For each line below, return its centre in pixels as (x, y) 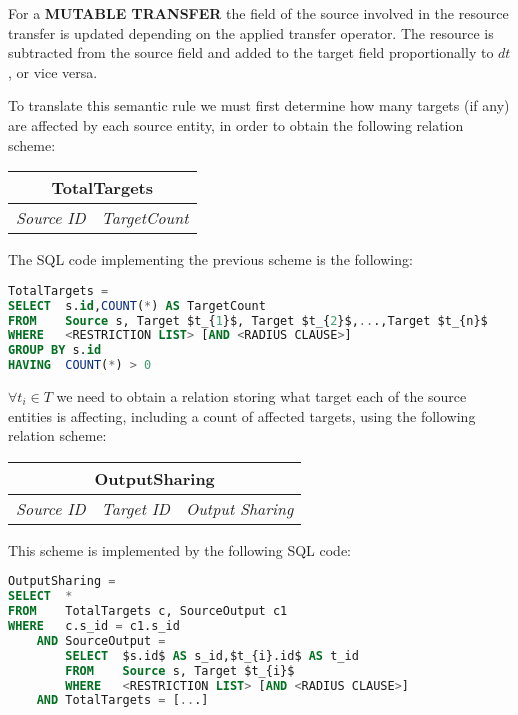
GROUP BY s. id (55, 350)
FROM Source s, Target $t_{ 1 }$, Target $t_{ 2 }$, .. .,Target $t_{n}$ (248, 320)
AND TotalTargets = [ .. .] (122, 700)
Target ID (135, 508)
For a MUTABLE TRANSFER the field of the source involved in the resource (258, 13)
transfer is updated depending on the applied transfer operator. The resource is (251, 32)
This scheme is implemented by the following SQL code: (179, 549)
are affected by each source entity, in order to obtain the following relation (236, 124)
